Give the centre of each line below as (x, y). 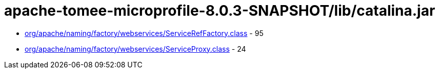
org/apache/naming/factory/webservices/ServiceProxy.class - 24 (135, 49)
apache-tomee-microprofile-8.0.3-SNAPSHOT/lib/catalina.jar (220, 11)
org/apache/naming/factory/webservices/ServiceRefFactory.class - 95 (144, 33)
